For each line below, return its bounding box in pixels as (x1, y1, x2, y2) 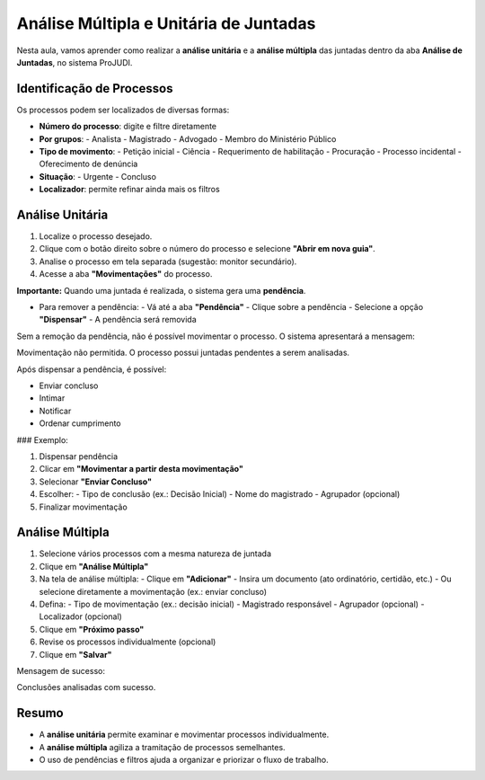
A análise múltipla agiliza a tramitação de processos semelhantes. (39, 741, 287, 752)
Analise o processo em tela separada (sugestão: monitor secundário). (39, 256, 297, 267)
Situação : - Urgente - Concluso (39, 171, 157, 182)
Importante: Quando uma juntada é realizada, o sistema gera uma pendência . (16, 285, 306, 296)
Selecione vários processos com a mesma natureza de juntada (39, 548, 272, 559)
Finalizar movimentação (39, 501, 128, 512)
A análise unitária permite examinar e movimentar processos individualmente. (39, 729, 330, 740)
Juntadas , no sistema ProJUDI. (16, 57, 133, 67)
